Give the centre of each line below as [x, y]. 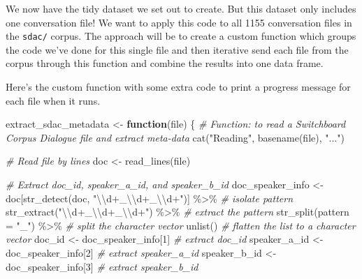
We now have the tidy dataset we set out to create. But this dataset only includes [181, 8]
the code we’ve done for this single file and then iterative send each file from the [177, 49]
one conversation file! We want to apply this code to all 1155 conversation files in [179, 22]
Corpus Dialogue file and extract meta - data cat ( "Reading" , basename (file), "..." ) [175, 137]
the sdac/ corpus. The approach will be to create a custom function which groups [181, 36]
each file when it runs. [53, 100]
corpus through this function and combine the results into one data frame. [165, 63]
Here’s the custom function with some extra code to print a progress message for [178, 87]
